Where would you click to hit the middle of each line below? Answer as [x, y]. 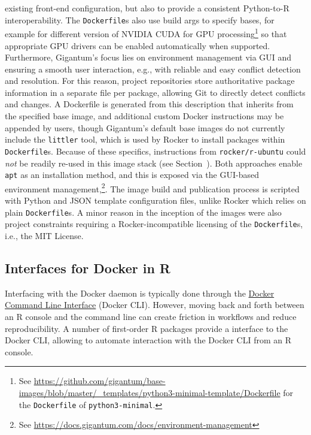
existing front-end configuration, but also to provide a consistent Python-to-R [147, 8]
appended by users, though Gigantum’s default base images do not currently [145, 127]
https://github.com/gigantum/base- [100, 381]
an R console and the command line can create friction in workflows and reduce [151, 316]
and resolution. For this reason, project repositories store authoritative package [150, 81]
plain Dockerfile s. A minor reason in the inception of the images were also [143, 212]
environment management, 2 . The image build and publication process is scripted [152, 188]
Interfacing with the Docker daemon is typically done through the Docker [140, 293]
